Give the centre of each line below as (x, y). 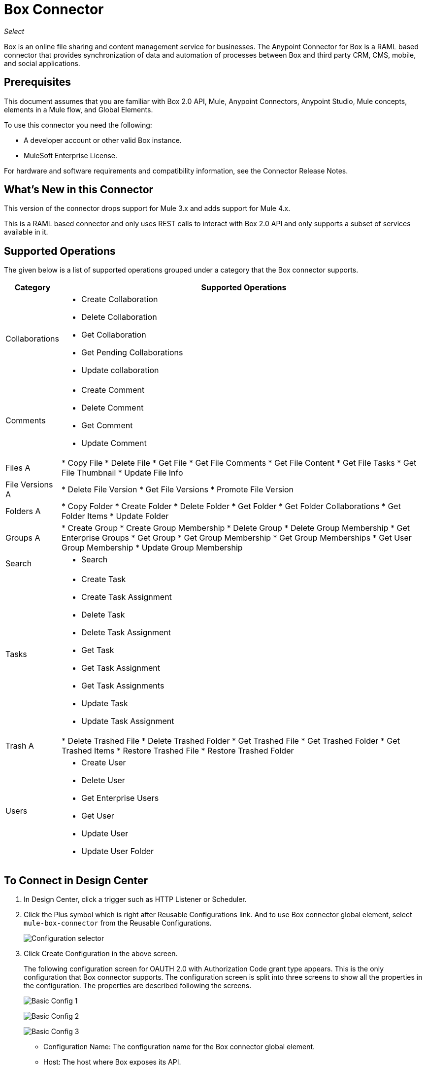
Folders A (23, 511)
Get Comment (107, 426)
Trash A (20, 746)
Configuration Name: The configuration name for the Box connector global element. (179, 1047)
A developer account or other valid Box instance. (103, 140)
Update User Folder (118, 851)
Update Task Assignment (128, 721)
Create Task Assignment (127, 597)
